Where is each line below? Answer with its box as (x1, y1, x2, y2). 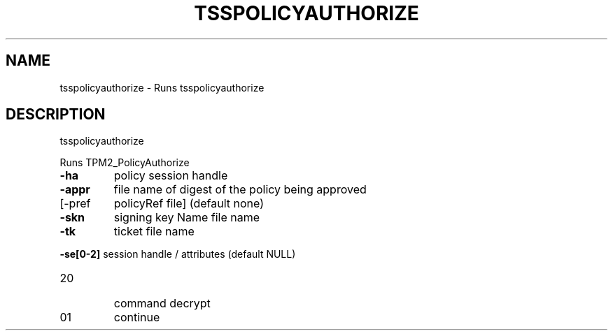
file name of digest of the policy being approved (113, 182, 367, 197)
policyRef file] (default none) (113, 196, 265, 211)
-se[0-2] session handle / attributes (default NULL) (59, 248, 296, 261)
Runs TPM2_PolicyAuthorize (59, 156, 190, 169)
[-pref (59, 196, 91, 211)
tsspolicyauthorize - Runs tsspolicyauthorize (59, 81, 265, 94)
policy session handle (113, 168, 228, 183)
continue (113, 310, 160, 325)
